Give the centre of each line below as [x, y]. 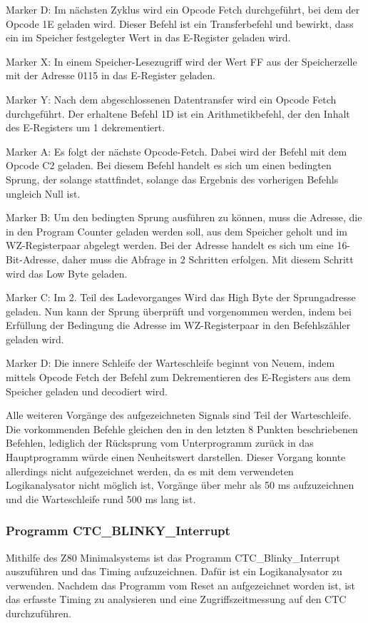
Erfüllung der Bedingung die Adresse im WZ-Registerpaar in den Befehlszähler [178, 325]
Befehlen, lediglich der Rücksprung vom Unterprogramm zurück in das [160, 443]
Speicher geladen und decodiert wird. [87, 391]
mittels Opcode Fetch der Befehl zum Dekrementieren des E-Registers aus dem [178, 377]
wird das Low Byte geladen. [67, 273]
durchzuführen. [39, 613]
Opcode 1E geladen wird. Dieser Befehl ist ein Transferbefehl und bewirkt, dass [180, 23]
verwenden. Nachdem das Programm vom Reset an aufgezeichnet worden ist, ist [181, 585]
